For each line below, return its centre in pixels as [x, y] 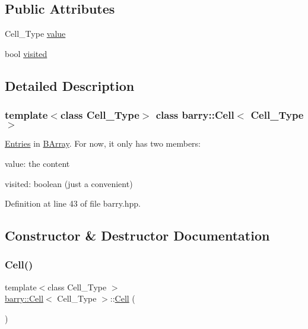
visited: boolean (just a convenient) [69, 183]
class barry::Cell [195, 115]
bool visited [26, 53]
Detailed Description [70, 85]
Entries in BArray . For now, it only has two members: [103, 143]
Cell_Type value [35, 34]
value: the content [37, 163]
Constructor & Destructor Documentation [137, 235]
